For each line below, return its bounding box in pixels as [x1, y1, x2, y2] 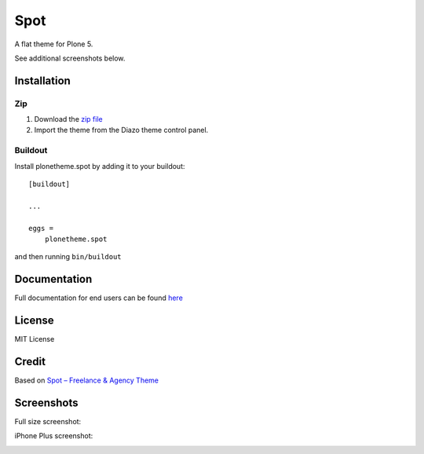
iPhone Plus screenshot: [14, 431, 93, 441]
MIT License [14, 335, 55, 344]
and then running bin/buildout [14, 252, 122, 262]
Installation [14, 74, 71, 87]
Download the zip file [34, 115, 103, 124]
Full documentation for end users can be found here [14, 293, 184, 302]
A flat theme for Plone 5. [14, 39, 93, 49]
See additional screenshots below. [14, 53, 126, 63]
